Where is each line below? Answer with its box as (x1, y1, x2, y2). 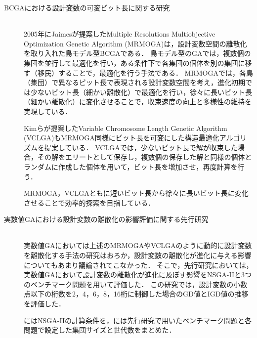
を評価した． (24, 298, 65, 309)
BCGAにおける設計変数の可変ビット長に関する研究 (4, 2, 170, 12)
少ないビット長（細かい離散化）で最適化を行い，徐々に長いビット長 (30, 86, 252, 97)
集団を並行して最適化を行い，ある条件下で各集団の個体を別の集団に (24, 57, 245, 68)
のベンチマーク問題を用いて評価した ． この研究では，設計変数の (24, 279, 234, 289)
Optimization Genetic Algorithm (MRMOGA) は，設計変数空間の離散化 (24, 38, 247, 48)
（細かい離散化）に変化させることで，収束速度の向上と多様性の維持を (24, 96, 252, 107)
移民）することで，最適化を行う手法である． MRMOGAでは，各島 (37, 67, 253, 78)
